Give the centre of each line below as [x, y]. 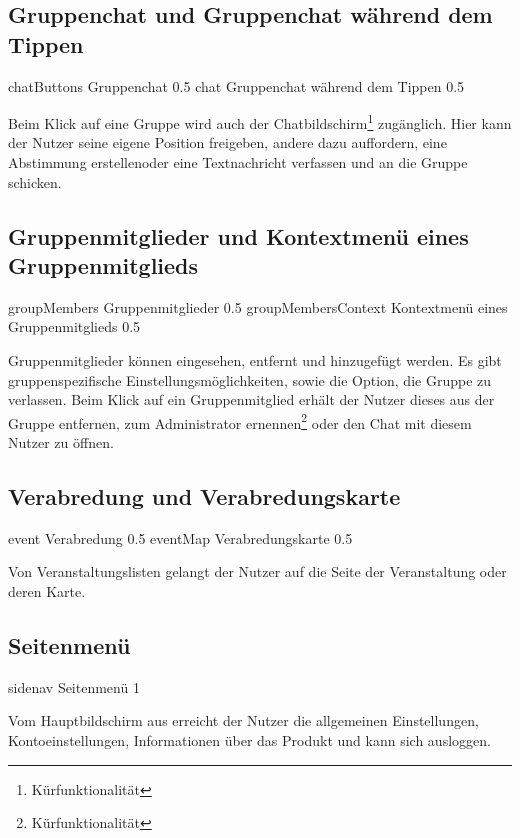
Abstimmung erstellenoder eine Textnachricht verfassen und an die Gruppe [238, 162]
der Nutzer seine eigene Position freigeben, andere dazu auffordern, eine [227, 142]
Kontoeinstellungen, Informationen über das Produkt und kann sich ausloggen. [249, 740]
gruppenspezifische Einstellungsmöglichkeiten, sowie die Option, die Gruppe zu [250, 379]
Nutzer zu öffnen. [61, 442]
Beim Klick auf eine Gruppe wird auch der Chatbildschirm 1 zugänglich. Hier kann [260, 121]
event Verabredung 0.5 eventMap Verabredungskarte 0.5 [180, 537]
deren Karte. [47, 591]
